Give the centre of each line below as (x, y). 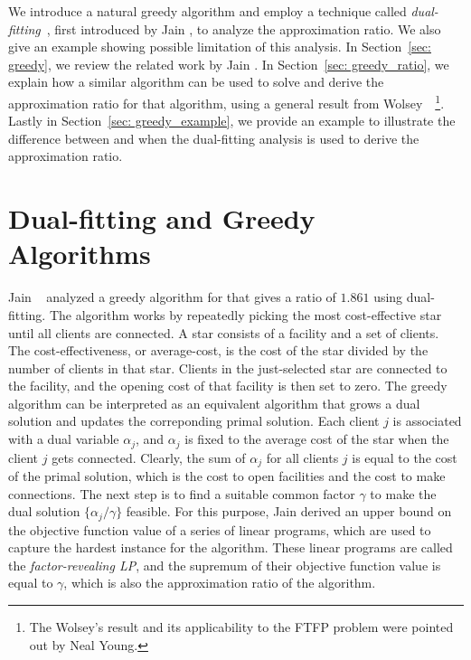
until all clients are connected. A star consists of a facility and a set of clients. (224, 332)
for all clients (302, 457)
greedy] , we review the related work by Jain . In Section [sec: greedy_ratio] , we (229, 64)
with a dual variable (64, 439)
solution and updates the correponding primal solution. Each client (194, 421)
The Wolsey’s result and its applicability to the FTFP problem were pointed (241, 626)
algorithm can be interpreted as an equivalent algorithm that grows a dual (214, 403)
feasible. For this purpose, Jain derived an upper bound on (289, 511)
